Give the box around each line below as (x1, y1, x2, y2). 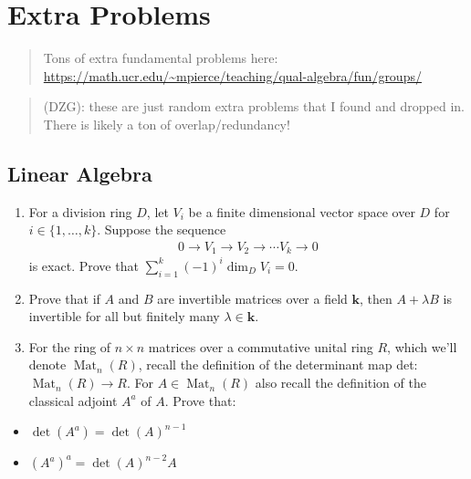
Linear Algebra (7, 159, 152, 187)
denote (28, 355, 67, 374)
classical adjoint (28, 390, 118, 410)
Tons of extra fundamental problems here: (43, 48, 278, 68)
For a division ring (28, 202, 132, 221)
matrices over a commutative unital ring (148, 337, 373, 356)
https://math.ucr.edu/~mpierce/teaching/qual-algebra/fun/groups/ (43, 66, 422, 85)
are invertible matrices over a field (157, 288, 348, 307)
